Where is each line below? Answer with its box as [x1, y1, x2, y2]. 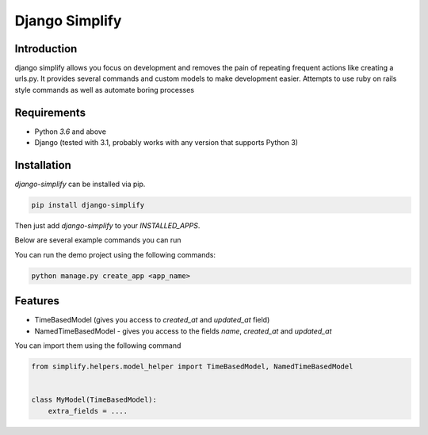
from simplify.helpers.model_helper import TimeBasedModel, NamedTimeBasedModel [31, 362, 353, 372]
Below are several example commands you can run [14, 235, 182, 245]
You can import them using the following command [14, 341, 182, 350]
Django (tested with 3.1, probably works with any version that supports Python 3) [34, 138, 299, 147]
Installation [14, 158, 71, 172]
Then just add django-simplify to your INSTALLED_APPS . [14, 221, 201, 231]
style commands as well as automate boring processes [14, 85, 194, 94]
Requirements [14, 105, 86, 119]
